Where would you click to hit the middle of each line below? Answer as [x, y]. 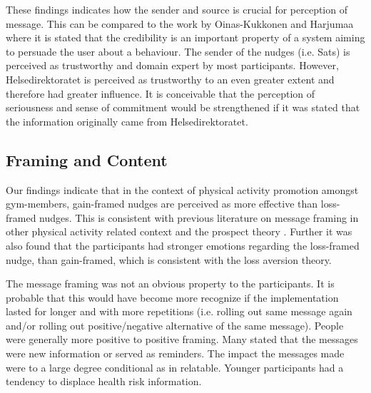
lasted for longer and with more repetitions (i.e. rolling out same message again [179, 311]
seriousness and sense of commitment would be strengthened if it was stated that [183, 107]
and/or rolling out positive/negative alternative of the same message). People [175, 325]
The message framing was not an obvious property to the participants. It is [170, 284]
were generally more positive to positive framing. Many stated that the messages [182, 339]
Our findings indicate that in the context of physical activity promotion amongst [182, 189]
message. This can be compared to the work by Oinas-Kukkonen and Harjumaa [180, 23]
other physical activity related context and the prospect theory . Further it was [179, 231]
